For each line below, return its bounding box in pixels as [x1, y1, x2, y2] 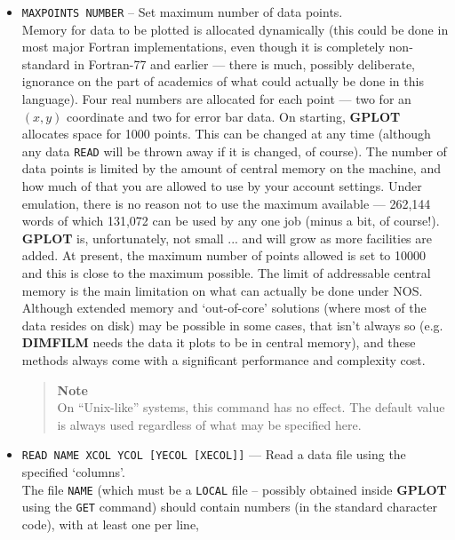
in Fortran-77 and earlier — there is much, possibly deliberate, [74, 54, 415, 73]
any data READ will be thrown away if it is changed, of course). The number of [21, 141, 447, 160]
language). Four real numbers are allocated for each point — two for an [21, 90, 411, 108]
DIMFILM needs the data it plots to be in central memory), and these [21, 333, 416, 352]
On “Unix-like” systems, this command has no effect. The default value [57, 398, 445, 417]
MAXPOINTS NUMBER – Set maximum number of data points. [21, 3, 343, 20]
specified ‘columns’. [21, 463, 125, 481]
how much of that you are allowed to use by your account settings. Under [21, 177, 422, 195]
